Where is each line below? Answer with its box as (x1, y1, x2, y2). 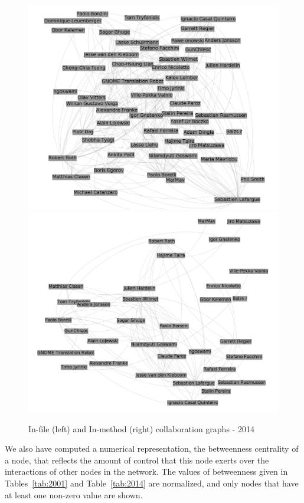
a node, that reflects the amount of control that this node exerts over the (5, 453, 269, 466)
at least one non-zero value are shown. (5, 488, 143, 501)
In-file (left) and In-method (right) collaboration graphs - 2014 (28, 422, 254, 435)
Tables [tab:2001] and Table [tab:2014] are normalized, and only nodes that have (5, 477, 299, 489)
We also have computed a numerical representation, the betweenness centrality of (5, 442, 299, 455)
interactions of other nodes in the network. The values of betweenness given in (5, 465, 288, 478)
